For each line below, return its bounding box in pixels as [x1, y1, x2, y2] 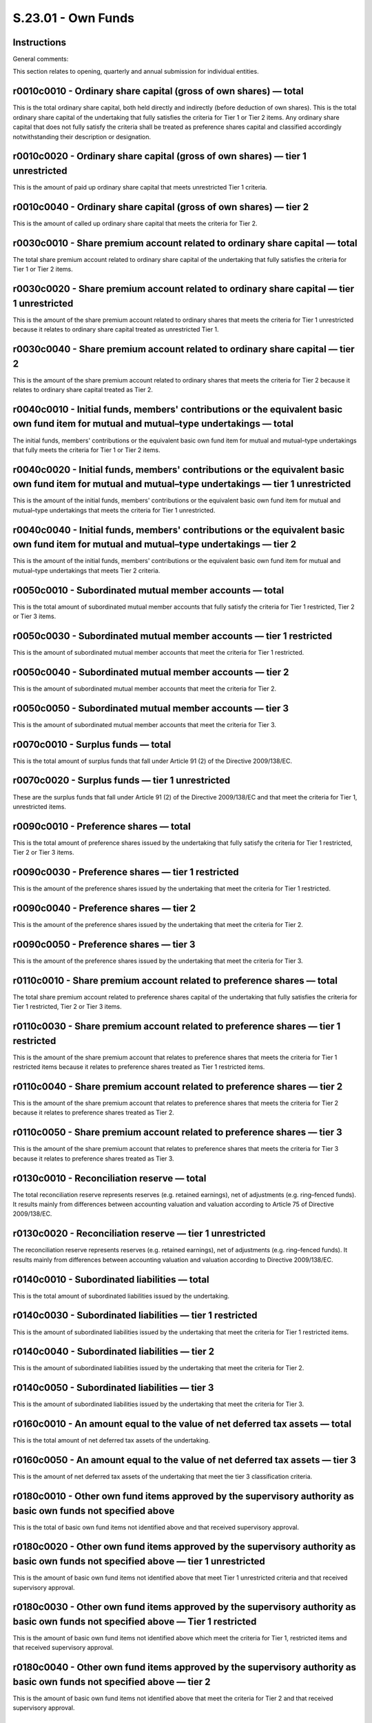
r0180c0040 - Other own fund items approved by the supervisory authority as [12, 1662, 357, 1673]
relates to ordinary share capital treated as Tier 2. [12, 386, 153, 394]
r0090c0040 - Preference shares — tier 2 [12, 902, 196, 914]
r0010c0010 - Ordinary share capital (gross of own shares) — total [12, 85, 304, 97]
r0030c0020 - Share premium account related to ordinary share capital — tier [12, 283, 355, 295]
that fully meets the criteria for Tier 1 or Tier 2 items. [12, 445, 161, 454]
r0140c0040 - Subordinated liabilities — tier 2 [12, 1346, 215, 1358]
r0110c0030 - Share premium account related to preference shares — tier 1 [12, 1021, 341, 1032]
